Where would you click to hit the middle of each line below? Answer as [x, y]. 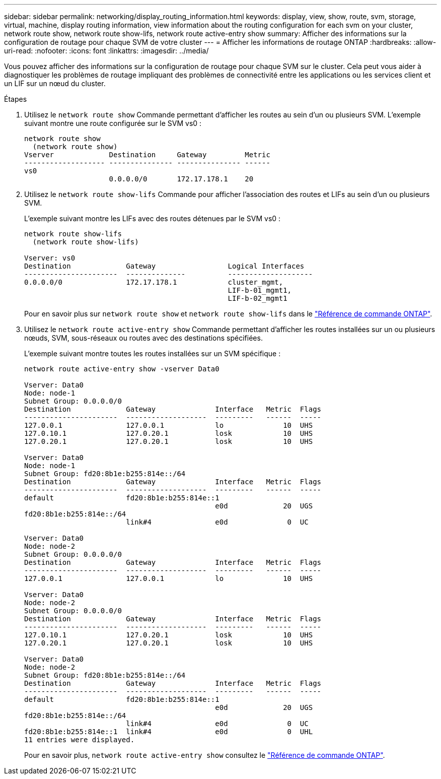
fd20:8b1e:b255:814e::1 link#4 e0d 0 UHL [169, 732]
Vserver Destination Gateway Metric [147, 155]
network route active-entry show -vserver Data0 [122, 369]
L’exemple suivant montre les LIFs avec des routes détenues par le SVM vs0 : [153, 218]
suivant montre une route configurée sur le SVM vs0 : [113, 123]
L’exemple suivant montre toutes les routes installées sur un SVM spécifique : [153, 353]
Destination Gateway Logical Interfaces [164, 266]
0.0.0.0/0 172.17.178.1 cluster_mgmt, [154, 282]
